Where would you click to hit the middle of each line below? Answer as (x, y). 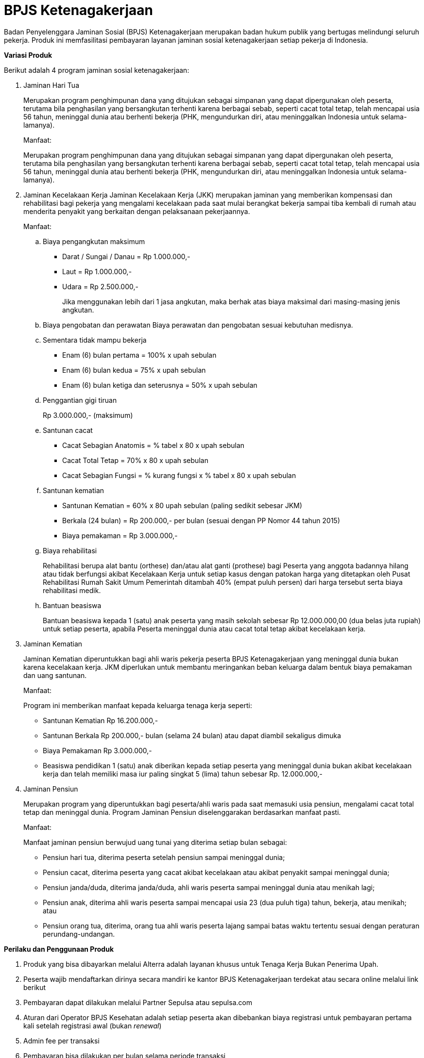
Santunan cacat (68, 430)
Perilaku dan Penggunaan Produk (59, 949)
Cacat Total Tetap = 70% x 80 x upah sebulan (135, 460)
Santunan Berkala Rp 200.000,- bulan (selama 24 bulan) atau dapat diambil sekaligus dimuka (192, 735)
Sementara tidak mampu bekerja (95, 340)
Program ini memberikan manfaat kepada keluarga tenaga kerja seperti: (138, 705)
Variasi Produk (28, 55)
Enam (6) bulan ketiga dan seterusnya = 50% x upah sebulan (160, 385)
